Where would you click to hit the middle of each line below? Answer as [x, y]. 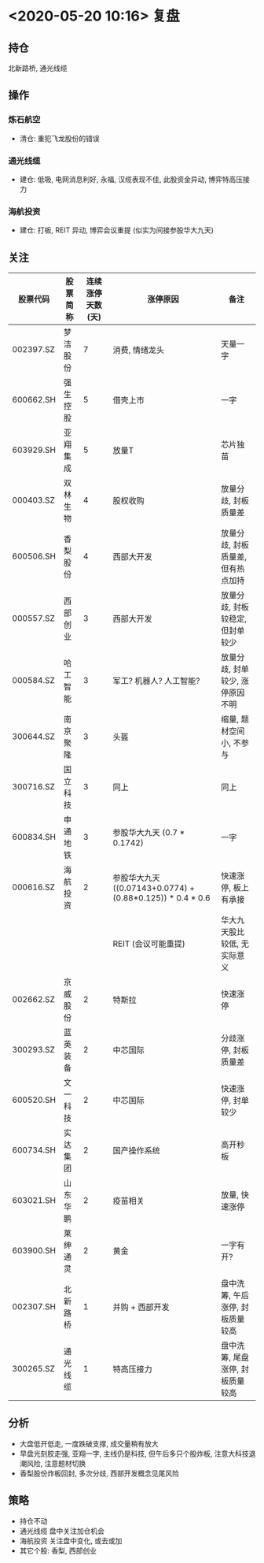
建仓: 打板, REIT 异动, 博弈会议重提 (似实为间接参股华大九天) [117, 230]
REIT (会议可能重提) [149, 944]
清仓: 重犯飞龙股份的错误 [59, 138]
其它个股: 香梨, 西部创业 [58, 1550]
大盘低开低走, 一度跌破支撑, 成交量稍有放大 [89, 1443]
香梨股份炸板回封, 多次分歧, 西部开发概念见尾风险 [99, 1473]
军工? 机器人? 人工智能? [156, 681]
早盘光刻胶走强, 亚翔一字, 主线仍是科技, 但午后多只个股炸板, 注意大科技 [134, 1453]
